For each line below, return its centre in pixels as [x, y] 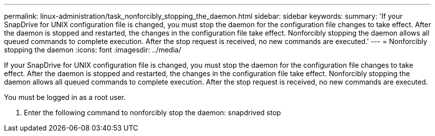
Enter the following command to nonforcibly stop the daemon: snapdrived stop [152, 113]
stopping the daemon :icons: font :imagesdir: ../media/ [93, 50]
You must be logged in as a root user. [65, 97]
